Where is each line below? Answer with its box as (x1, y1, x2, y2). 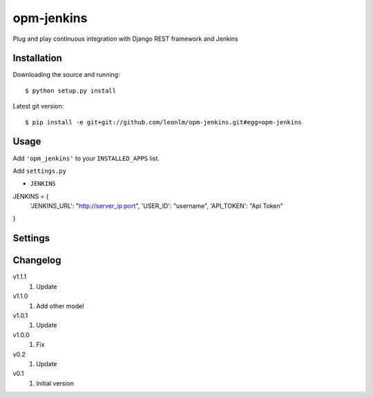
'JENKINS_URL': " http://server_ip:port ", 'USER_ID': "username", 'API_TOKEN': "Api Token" (30, 202, 283, 210)
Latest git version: (12, 102, 64, 111)
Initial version (36, 379, 75, 387)
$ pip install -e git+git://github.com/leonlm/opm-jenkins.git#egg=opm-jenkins (25, 118, 302, 126)
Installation (12, 53, 62, 64)
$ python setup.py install (25, 86, 117, 95)
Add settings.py (12, 167, 67, 175)
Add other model (36, 301, 84, 310)
